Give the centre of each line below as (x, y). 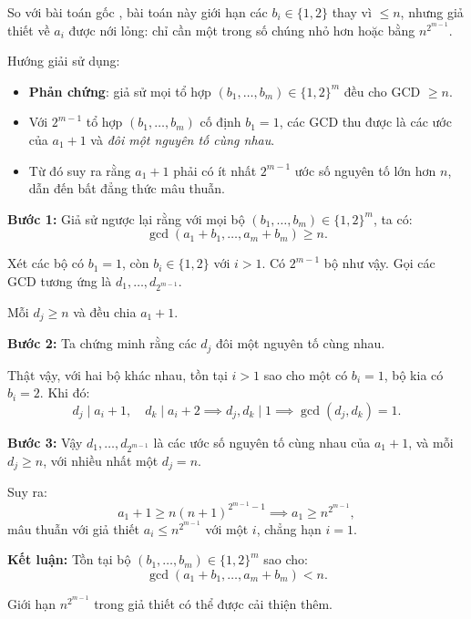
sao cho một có (306, 374)
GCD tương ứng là (60, 280)
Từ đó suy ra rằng (80, 170)
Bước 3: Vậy (45, 442)
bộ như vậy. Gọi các (379, 263)
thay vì (352, 12)
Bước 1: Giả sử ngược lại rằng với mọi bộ (126, 218)
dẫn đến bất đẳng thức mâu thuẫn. (127, 188)
